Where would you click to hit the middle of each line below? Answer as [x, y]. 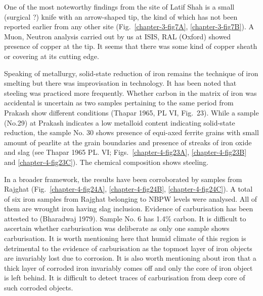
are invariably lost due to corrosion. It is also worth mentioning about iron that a [130, 258]
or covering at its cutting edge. [52, 56]
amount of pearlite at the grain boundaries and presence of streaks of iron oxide [128, 142]
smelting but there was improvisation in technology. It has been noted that [120, 83]
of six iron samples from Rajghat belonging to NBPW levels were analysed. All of [131, 198]
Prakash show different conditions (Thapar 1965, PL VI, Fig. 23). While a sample [131, 112]
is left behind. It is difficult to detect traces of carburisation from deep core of [125, 278]
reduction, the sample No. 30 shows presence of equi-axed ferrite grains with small [131, 132]
